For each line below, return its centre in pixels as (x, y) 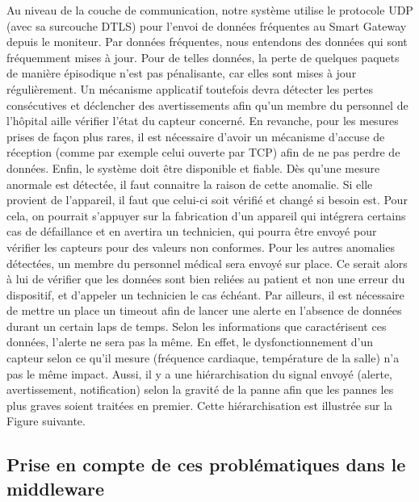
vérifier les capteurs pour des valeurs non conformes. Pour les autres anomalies (201, 247)
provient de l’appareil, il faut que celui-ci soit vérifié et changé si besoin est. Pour (207, 200)
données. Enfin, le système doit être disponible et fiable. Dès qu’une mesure (193, 167)
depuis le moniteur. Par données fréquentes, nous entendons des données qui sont (207, 42)
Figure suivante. (46, 421)
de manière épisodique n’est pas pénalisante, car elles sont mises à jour (182, 73)
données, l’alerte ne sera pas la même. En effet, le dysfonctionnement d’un (190, 342)
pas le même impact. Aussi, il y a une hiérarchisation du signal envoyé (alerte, (200, 373)
